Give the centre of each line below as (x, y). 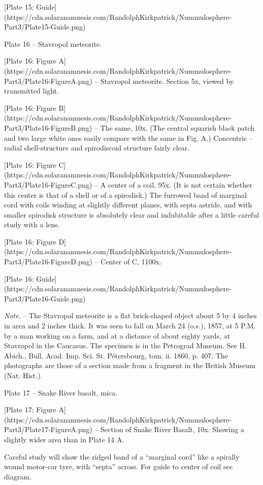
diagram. (18, 476)
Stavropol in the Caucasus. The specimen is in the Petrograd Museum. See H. (125, 345)
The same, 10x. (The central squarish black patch (177, 127)
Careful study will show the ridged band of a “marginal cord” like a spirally (122, 456)
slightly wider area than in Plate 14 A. (64, 439)
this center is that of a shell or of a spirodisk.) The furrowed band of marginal (125, 194)
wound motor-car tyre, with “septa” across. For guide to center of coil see (118, 466)
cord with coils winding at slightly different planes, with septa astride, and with (128, 205)
